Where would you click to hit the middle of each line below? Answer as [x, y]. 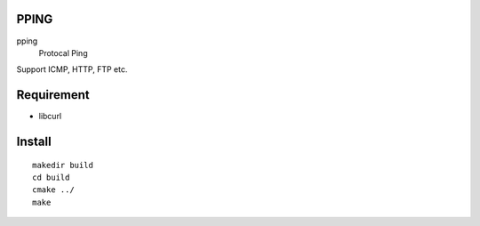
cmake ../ [53, 190]
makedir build [63, 165]
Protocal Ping [63, 52]
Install [34, 142]
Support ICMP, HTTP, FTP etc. [72, 69]
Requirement [53, 95]
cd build [51, 178]
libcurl [50, 117]
